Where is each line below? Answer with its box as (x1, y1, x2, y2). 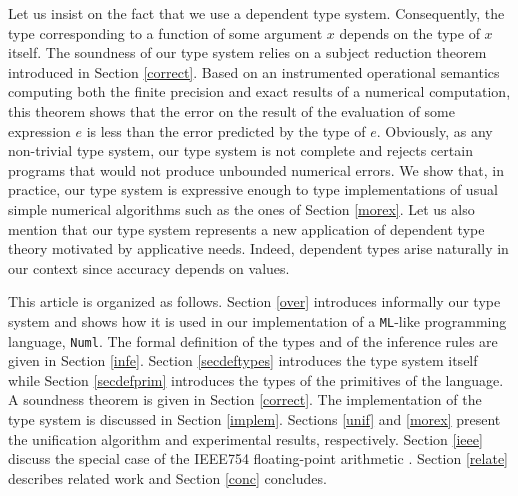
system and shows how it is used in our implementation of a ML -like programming (8, 310, 507, 331)
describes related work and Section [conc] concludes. (8, 467, 327, 488)
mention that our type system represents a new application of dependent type (8, 218, 485, 239)
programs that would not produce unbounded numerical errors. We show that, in (8, 159, 505, 180)
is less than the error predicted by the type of (86, 120, 366, 141)
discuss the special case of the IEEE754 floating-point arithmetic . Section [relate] (8, 448, 508, 469)
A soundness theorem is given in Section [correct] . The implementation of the (8, 389, 482, 410)
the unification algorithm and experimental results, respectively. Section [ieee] (8, 428, 483, 449)
